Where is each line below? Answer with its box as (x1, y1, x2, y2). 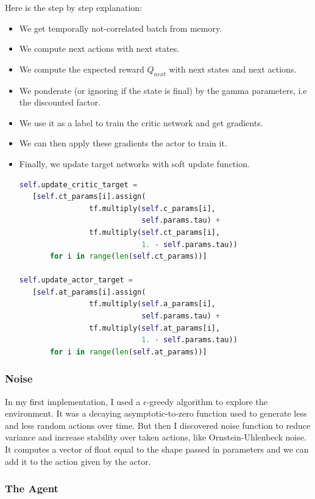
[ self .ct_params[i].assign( (32, 192, 146, 201)
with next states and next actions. (169, 62, 297, 75)
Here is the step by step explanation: (5, 1, 143, 13)
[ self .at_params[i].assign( (32, 287, 146, 296)
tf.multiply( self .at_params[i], (89, 323, 221, 332)
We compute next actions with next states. (19, 42, 180, 55)
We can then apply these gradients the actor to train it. (19, 137, 227, 149)
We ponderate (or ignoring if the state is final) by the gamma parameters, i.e (19, 84, 307, 96)
